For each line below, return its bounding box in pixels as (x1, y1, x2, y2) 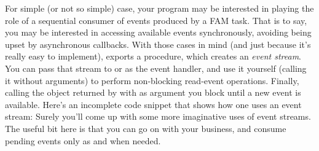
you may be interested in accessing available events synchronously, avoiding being (5, 26, 312, 39)
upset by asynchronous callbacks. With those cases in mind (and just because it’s (5, 37, 311, 50)
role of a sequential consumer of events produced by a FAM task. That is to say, (5, 14, 307, 26)
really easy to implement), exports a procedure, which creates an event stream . (5, 50, 301, 63)
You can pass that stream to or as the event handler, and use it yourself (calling (5, 61, 307, 74)
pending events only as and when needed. (5, 134, 161, 147)
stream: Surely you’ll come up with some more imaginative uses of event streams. (5, 110, 311, 123)
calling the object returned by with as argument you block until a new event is (5, 86, 301, 99)
